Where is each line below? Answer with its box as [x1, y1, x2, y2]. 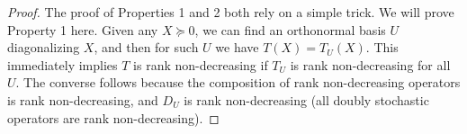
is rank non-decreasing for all [290, 55, 451, 74]
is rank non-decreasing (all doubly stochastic [184, 90, 429, 109]
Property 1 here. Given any [7, 20, 158, 39]
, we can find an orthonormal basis [194, 20, 386, 39]
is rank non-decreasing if [133, 55, 268, 74]
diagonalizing [7, 38, 80, 57]
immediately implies [7, 55, 118, 74]
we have [215, 38, 259, 57]
